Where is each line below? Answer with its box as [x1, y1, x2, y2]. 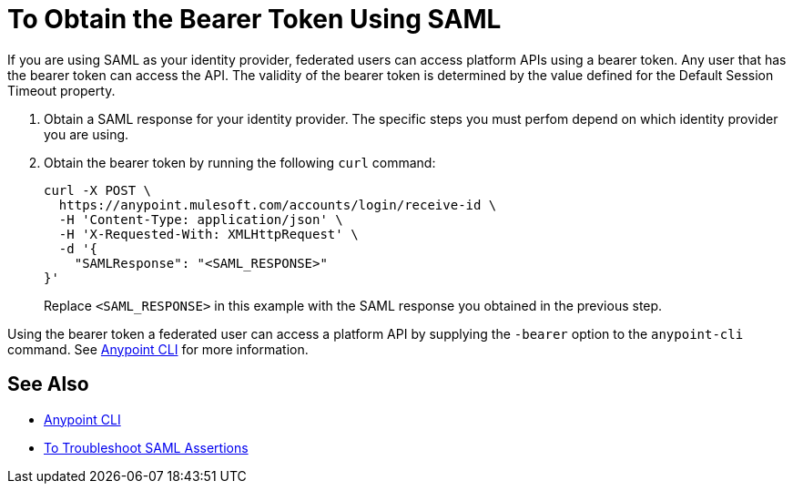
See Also [7, 373, 89, 396]
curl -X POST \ [44, 182, 152, 198]
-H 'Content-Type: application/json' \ [58, 211, 343, 227]
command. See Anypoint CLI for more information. [7, 341, 309, 357]
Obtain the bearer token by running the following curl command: [44, 154, 436, 170]
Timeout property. [7, 82, 116, 98]
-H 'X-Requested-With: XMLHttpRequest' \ [58, 226, 359, 241]
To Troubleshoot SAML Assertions [44, 439, 249, 455]
